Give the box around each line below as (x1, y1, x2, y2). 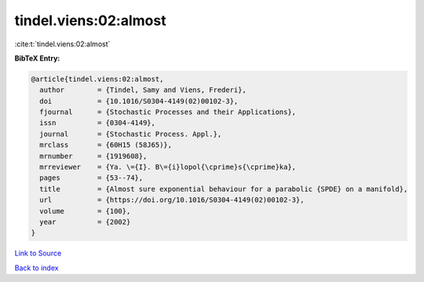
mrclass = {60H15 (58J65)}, (39, 141, 173, 149)
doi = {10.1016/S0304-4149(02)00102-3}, (39, 97, 239, 105)
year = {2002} (39, 218, 131, 226)
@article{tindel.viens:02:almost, (31, 75, 164, 83)
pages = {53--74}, (39, 174, 144, 182)
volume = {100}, (39, 207, 131, 215)
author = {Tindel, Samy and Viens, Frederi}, (39, 86, 247, 94)
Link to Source (14, 248, 62, 258)
